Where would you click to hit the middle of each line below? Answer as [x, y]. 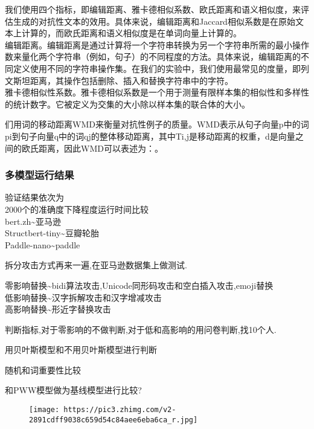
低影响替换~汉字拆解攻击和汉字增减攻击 [83, 297]
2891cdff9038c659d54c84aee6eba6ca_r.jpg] [114, 420]
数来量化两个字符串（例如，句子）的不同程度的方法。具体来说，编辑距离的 [153, 56]
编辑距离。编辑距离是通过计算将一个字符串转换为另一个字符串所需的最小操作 [157, 44]
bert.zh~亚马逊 [33, 221]
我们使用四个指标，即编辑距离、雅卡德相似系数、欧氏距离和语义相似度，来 [153, 9]
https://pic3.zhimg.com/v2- [120, 410]
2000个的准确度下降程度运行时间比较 [77, 209]
